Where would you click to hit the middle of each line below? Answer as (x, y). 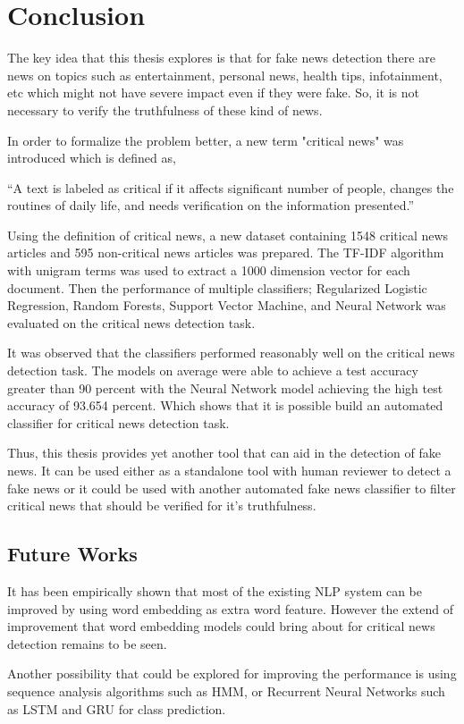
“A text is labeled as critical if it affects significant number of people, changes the (231, 187)
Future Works (72, 554)
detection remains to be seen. (87, 643)
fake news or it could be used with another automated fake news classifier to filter (232, 488)
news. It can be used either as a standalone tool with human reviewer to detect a (229, 470)
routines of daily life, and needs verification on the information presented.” (211, 205)
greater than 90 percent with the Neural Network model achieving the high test (225, 387)
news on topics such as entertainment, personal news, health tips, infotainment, (225, 75)
